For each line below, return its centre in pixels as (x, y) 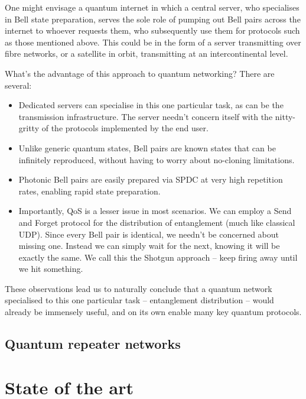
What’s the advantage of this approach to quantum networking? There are (140, 73)
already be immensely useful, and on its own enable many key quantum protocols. (153, 312)
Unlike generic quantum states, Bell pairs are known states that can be (147, 147)
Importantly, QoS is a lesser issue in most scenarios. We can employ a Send (155, 211)
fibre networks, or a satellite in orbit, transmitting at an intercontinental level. (147, 53)
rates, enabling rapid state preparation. (89, 191)
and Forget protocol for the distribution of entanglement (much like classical (157, 222)
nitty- (285, 116)
